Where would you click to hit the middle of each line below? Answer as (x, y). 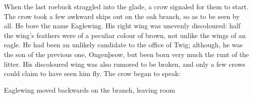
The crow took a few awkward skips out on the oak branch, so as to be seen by (122, 16)
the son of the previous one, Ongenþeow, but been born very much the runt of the (126, 54)
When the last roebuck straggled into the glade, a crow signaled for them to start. (126, 6)
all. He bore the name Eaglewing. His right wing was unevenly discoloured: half (122, 26)
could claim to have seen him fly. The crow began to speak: (92, 73)
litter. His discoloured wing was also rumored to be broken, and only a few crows (125, 64)
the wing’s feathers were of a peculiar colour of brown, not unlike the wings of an (125, 35)
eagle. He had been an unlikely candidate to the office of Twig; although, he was (123, 45)
